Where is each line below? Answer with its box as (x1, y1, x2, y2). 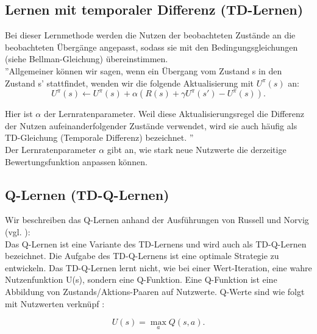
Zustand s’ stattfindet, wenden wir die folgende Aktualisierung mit (5, 76, 254, 89)
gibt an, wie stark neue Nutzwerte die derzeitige (107, 143, 287, 155)
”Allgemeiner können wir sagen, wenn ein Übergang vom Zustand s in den (5, 64, 282, 77)
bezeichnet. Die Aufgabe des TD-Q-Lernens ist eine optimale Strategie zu (5, 249, 279, 262)
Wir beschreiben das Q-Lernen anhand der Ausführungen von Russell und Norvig (5, 213, 309, 226)
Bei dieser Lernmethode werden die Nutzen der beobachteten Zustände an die (5, 29, 296, 41)
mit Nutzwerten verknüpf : (5, 297, 105, 310)
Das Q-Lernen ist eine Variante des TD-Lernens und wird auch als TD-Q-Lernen (5, 237, 307, 250)
